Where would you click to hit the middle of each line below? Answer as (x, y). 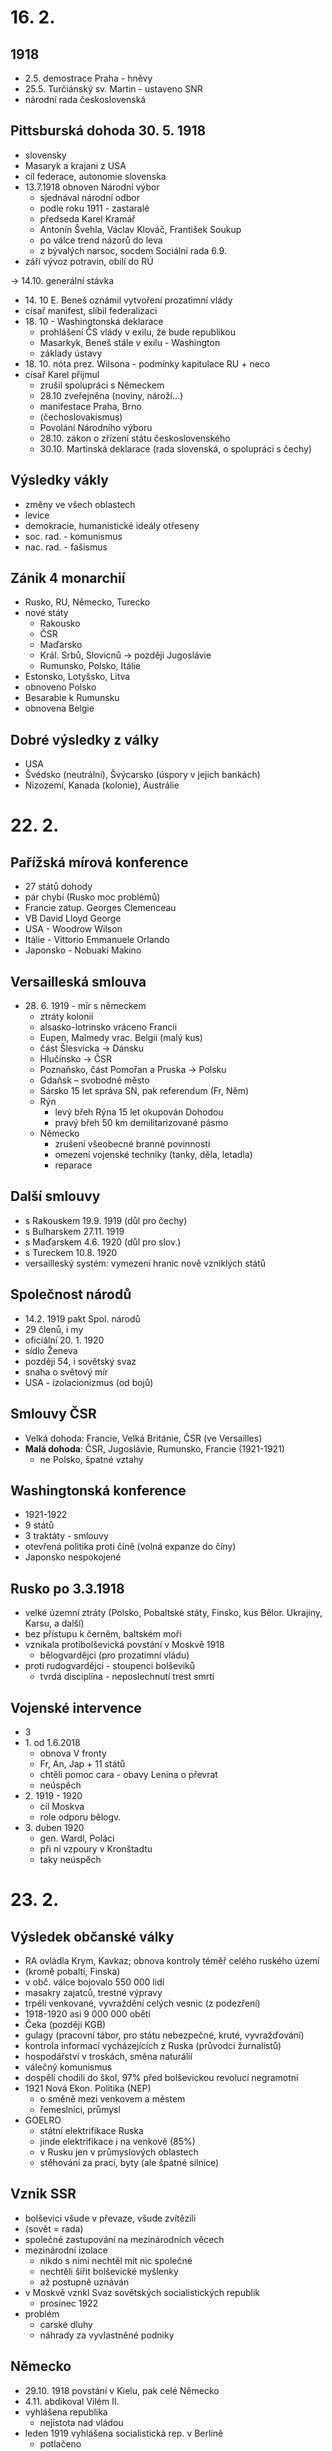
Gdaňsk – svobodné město (94, 1080)
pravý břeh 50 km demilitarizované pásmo (141, 1123)
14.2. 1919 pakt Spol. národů (82, 1318)
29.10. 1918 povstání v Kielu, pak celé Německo (122, 2390)
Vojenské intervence (76, 1707)
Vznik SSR (43, 2194)
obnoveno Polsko (60, 687)
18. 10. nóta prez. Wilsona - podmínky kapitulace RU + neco (147, 363)
